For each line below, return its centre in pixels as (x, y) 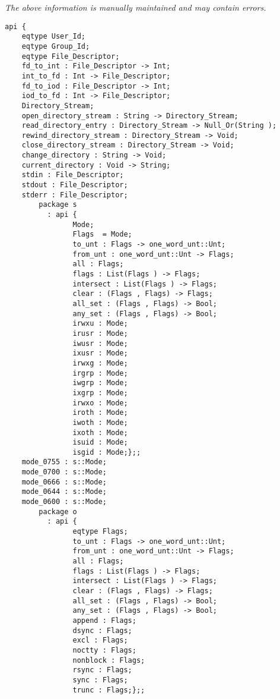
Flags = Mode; (102, 234)
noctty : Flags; (104, 650)
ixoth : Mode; (100, 432)
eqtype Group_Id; (56, 46)
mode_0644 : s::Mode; (64, 492)
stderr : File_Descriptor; (75, 195)
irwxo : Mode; (100, 403)
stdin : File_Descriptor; (73, 175)
